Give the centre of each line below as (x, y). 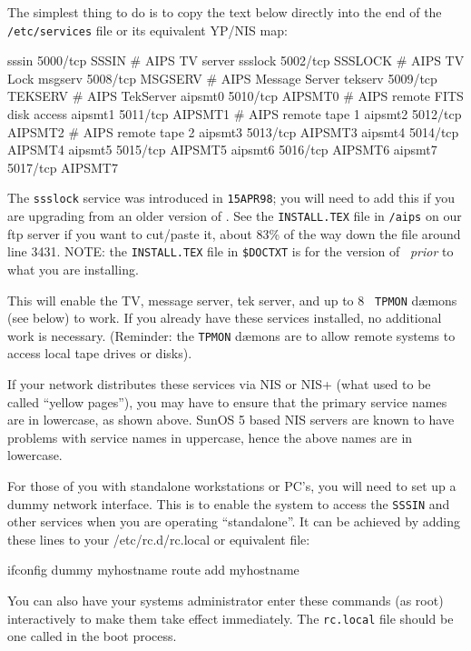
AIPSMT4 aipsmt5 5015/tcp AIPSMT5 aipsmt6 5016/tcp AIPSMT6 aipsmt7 (222, 150)
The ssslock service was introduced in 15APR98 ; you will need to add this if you (231, 198)
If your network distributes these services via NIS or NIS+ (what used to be (219, 384)
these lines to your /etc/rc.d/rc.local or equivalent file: (159, 539)
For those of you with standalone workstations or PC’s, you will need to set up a (232, 486)
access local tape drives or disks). (100, 353)
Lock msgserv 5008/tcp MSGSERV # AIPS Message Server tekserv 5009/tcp (222, 78)
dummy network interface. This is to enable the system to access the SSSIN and (229, 503)
